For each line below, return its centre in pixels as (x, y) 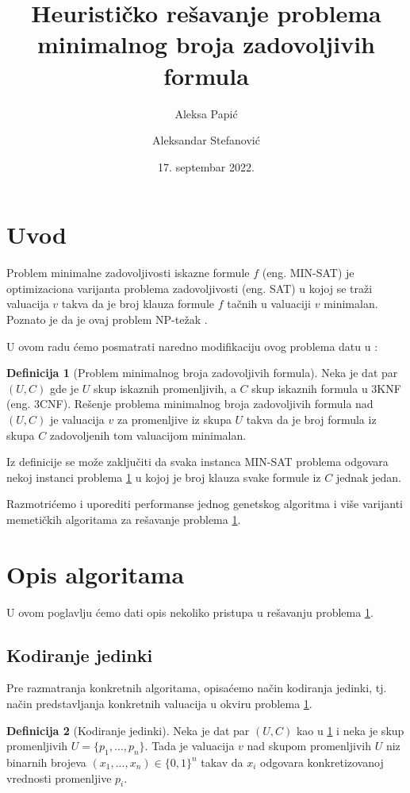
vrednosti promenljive (59, 778)
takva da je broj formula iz (311, 419)
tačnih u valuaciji (269, 304)
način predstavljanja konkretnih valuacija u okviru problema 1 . (159, 704)
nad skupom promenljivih (309, 746)
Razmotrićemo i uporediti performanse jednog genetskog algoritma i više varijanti (205, 504)
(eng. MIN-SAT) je (308, 273)
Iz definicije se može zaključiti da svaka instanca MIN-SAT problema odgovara (197, 462)
